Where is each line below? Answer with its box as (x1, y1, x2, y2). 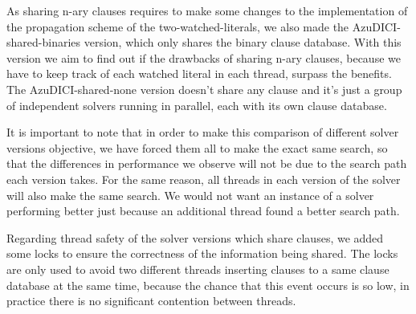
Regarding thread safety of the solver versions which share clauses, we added (6, 229, 384, 246)
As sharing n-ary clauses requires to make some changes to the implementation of (6, 2, 408, 18)
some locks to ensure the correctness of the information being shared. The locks (6, 245, 398, 262)
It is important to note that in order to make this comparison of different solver (6, 124, 399, 141)
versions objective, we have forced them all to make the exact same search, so (6, 139, 388, 156)
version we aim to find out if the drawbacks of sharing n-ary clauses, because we (6, 49, 401, 66)
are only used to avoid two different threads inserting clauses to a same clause (6, 260, 389, 277)
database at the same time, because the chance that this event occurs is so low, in (6, 276, 410, 293)
